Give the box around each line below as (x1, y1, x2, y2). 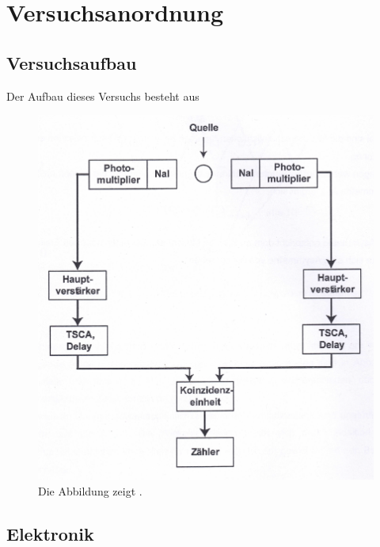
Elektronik (6, 521, 94, 545)
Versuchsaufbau (6, 50, 137, 75)
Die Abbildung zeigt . (38, 482, 142, 499)
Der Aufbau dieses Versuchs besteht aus (6, 87, 199, 104)
